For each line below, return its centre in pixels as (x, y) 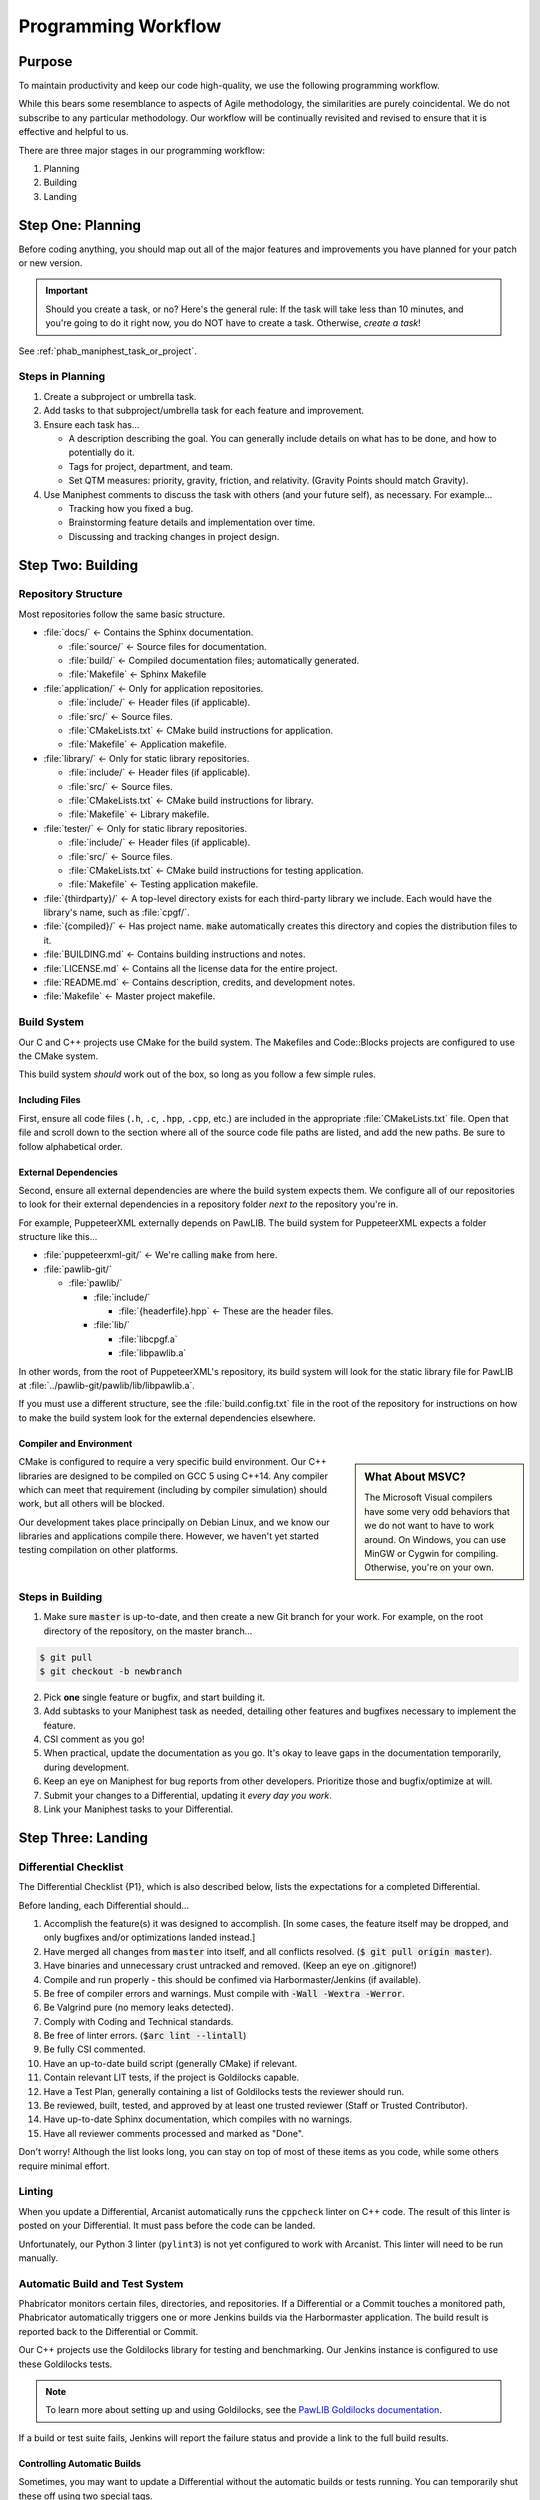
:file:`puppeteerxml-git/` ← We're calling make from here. (160, 1255)
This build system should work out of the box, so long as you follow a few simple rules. (197, 1074)
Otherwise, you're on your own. (429, 1567)
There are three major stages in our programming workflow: (141, 150)
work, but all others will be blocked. (91, 1504)
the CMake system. (58, 1056)
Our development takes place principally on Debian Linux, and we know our (174, 1522)
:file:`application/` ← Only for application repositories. (153, 688)
